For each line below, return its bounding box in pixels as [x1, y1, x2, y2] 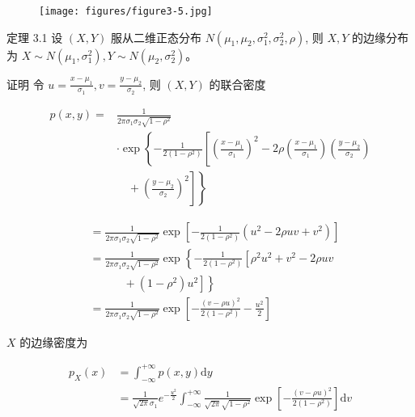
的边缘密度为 [19, 333, 88, 350]
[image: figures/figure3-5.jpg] [39, 6, 213, 17]
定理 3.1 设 [6, 28, 63, 45]
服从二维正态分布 [110, 28, 201, 45]
